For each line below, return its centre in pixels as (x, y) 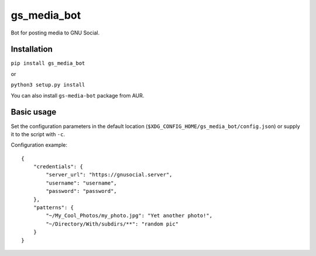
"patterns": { (54, 208)
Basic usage (34, 112)
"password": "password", (81, 191)
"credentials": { (58, 167)
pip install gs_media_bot (48, 63)
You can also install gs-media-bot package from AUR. (78, 95)
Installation (32, 49)
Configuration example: (39, 145)
